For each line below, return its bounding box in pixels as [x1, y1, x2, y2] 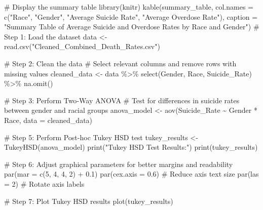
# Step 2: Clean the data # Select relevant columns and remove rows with [4, 58, 237, 68]
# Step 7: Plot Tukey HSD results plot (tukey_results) [4, 195, 173, 206]
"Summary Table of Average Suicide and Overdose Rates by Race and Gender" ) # [4, 21, 259, 32]
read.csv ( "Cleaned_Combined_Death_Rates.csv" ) [4, 41, 160, 52]
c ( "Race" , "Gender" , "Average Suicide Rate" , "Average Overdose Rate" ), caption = [4, 11, 258, 22]
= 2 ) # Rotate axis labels [4, 178, 85, 189]
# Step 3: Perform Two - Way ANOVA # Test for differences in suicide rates [4, 95, 240, 105]
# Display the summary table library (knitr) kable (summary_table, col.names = [4, 2, 253, 12]
